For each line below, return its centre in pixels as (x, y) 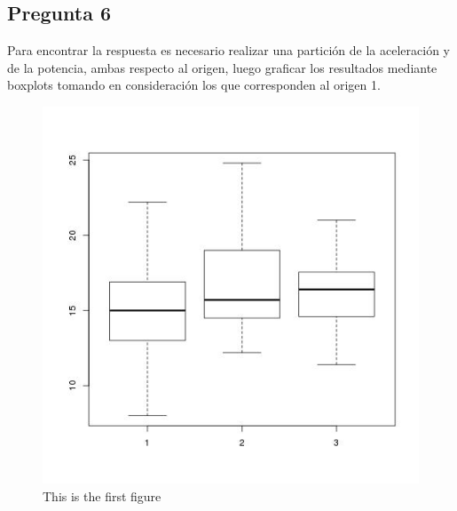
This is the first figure (102, 495)
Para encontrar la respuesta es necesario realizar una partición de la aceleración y (228, 50)
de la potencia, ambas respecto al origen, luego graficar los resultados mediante (222, 67)
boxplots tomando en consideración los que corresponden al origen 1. (194, 85)
